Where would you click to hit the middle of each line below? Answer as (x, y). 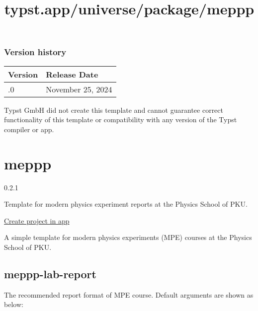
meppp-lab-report (50, 273)
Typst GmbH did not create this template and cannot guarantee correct (114, 110)
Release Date (72, 74)
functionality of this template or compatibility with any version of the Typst (121, 119)
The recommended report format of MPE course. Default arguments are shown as (129, 294)
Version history (35, 52)
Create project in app (37, 220)
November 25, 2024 (79, 89)
